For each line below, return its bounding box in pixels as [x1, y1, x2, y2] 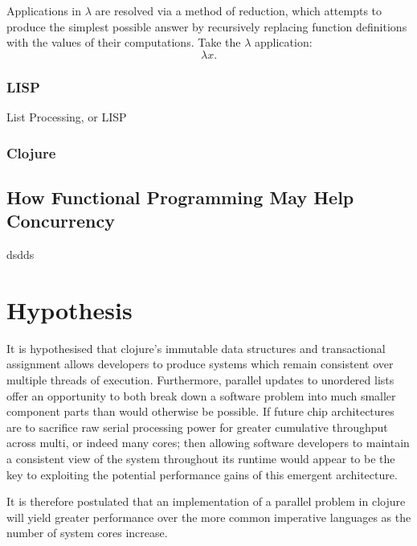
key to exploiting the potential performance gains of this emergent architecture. [6, 466, 398, 482]
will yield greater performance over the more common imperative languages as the [6, 508, 411, 525]
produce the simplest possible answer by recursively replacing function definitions [6, 18, 407, 35]
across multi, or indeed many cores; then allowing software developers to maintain [6, 434, 410, 451]
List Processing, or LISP [6, 109, 127, 125]
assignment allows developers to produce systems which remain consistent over [6, 355, 394, 372]
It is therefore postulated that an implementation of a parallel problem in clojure [6, 493, 406, 510]
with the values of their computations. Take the [6, 34, 241, 51]
